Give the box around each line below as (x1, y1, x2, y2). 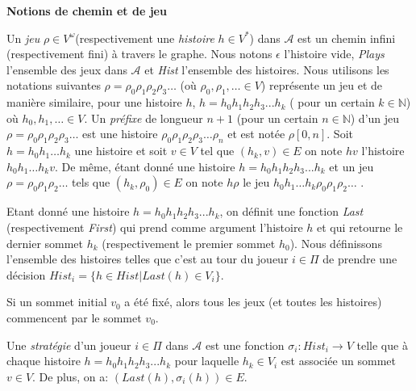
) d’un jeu (350, 109, 400, 126)
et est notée (227, 125, 285, 142)
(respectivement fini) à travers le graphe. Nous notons (6, 45, 272, 62)
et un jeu (329, 158, 374, 174)
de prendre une (322, 250, 397, 267)
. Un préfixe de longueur (84, 109, 203, 126)
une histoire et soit (74, 142, 168, 159)
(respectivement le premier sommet (102, 234, 276, 251)
